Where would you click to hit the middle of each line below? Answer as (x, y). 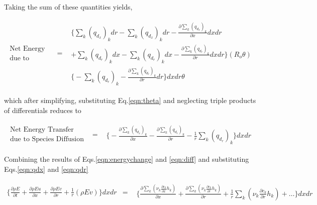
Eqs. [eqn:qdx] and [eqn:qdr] (46, 169)
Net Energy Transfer (42, 130)
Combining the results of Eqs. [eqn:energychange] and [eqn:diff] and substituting (127, 159)
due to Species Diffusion (47, 139)
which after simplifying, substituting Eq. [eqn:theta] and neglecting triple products (130, 100)
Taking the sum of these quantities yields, (68, 7)
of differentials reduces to (43, 110)
